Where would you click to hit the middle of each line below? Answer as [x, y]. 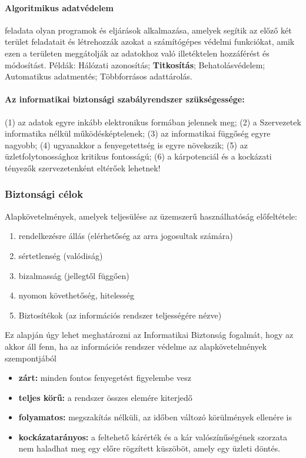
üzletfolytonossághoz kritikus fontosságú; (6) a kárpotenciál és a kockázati [138, 156]
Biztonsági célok [44, 194]
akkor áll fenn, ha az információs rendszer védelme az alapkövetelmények [136, 346]
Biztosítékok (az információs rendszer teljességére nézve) [120, 315]
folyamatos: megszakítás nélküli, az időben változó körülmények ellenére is [155, 417]
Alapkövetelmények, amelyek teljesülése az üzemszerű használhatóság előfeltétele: [151, 216]
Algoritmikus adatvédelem [59, 7]
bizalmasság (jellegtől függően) [74, 275]
